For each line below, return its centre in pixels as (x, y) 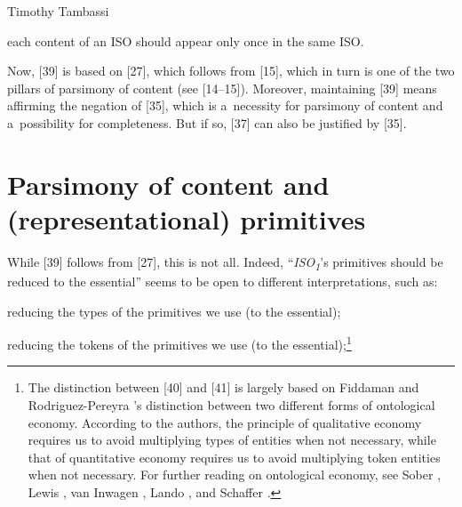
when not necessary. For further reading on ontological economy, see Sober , (235, 475)
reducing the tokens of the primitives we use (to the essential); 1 (179, 343)
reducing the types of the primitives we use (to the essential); (174, 311)
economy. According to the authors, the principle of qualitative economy (225, 422)
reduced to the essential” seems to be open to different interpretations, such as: (223, 281)
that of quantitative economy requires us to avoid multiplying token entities (234, 457)
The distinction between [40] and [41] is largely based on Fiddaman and (223, 387)
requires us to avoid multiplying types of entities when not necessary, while (232, 440)
